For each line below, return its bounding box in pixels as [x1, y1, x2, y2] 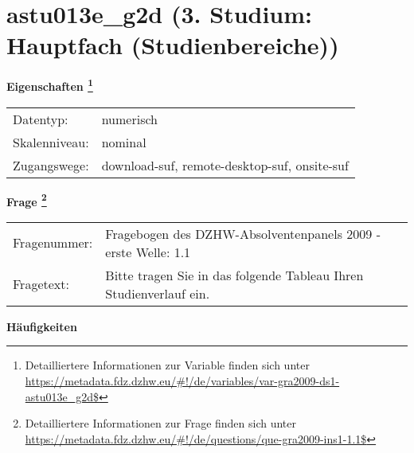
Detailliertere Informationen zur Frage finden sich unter [25, 415, 297, 432]
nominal [101, 132, 146, 151]
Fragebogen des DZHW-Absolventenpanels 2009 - [105, 224, 381, 243]
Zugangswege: [13, 155, 89, 174]
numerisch [101, 109, 158, 128]
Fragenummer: [13, 233, 93, 252]
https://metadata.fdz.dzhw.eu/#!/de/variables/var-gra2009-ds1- [25, 373, 340, 389]
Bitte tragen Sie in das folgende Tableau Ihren [105, 265, 364, 284]
